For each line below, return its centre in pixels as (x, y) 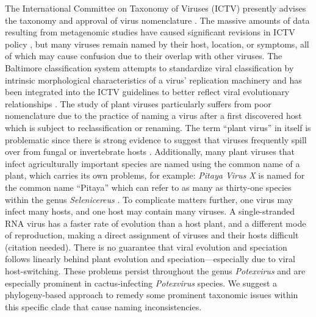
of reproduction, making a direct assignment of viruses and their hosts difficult (152, 235)
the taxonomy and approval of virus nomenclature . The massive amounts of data (157, 20)
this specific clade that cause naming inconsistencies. (103, 306)
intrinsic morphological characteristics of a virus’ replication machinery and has (153, 80)
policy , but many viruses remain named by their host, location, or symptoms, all (157, 44)
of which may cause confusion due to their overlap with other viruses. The (144, 56)
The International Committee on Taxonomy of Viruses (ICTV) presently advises (156, 8)
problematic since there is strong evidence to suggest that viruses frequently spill (156, 139)
